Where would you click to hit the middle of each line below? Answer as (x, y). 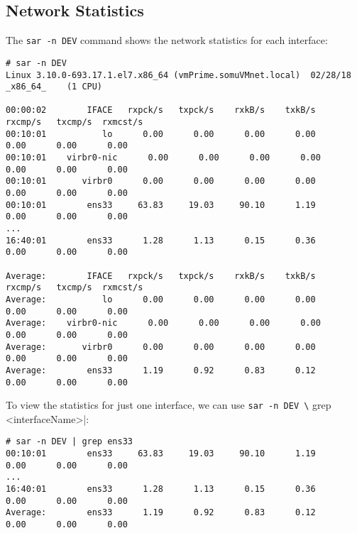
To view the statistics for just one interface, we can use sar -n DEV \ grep (169, 405)
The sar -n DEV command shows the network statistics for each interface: (167, 40)
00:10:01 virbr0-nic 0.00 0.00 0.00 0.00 (163, 158)
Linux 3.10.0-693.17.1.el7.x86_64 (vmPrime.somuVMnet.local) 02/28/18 (178, 75)
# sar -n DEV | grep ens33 (69, 442)
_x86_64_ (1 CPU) (54, 87)
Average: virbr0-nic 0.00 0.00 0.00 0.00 (163, 323)
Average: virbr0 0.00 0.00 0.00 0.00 (161, 347)
